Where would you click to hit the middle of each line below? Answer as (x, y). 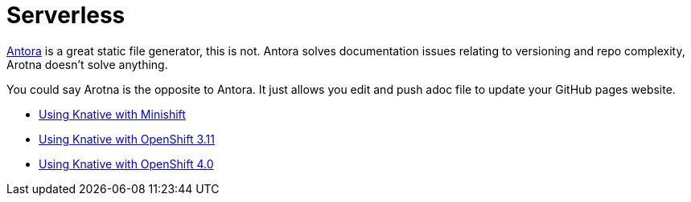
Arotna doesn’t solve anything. (87, 64)
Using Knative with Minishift (112, 114)
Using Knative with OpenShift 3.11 (127, 139)
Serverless (66, 15)
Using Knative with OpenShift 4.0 (126, 164)
